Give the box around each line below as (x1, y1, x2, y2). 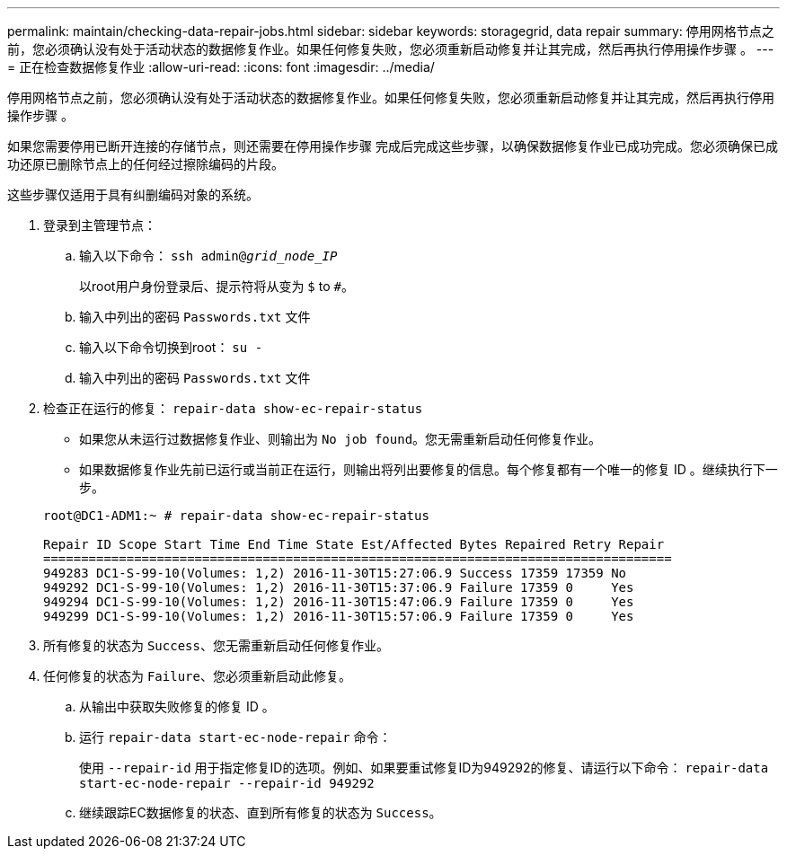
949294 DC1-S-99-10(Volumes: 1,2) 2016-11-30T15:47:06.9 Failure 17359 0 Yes (43, 595, 634, 609)
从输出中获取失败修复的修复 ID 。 (79, 699, 275, 714)
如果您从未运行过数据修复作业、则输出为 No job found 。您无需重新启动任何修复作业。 (79, 431, 602, 446)
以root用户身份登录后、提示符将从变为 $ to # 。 (79, 278, 354, 294)
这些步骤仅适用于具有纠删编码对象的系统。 (7, 187, 259, 202)
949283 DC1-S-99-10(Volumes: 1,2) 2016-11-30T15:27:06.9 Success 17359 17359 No (43, 566, 627, 580)
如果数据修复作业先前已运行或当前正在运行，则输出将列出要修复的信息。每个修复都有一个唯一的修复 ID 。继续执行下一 (79, 462, 778, 477)
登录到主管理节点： (43, 217, 156, 233)
